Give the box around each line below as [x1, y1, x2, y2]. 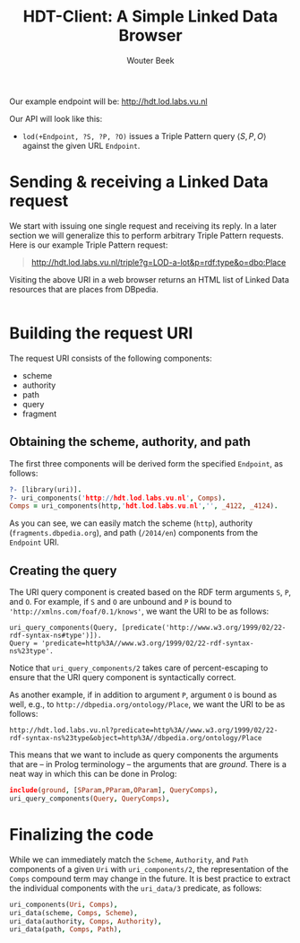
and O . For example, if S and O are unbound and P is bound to [9, 597, 233, 607]
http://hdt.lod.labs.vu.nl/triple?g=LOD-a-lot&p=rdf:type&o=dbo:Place [30, 257, 287, 267]
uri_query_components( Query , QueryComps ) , [9, 794, 170, 803]
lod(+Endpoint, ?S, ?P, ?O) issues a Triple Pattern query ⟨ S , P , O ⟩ [21, 130, 267, 141]
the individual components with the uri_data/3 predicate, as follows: [9, 882, 262, 894]
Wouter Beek [126, 55, 175, 65]
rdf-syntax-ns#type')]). [9, 631, 102, 641]
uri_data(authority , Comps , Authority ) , [9, 917, 163, 926]
